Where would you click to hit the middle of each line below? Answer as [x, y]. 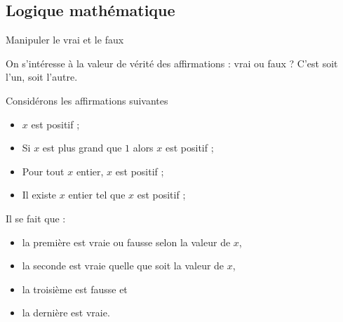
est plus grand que [82, 148]
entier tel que [97, 195]
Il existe [39, 195]
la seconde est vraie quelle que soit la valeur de [123, 266]
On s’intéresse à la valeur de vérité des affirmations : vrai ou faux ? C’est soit [172, 63]
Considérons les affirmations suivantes [87, 100]
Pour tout [43, 171]
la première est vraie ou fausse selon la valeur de [126, 242]
